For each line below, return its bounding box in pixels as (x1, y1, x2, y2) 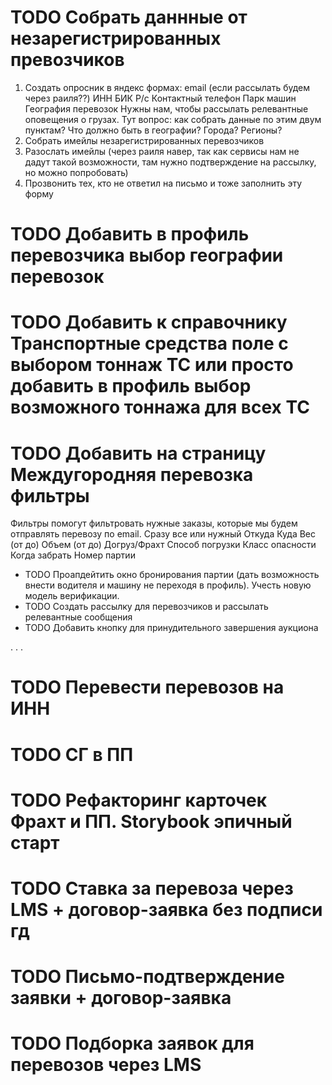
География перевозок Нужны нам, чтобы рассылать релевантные (24, 102, 309, 115)
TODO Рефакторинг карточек (10, 789, 268, 811)
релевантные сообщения (24, 611, 133, 623)
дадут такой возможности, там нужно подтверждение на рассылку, (24, 156, 317, 168)
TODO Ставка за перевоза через (10, 877, 294, 900)
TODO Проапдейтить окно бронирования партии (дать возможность (24, 569, 320, 581)
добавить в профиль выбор (10, 375, 252, 398)
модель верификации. (24, 590, 120, 602)
